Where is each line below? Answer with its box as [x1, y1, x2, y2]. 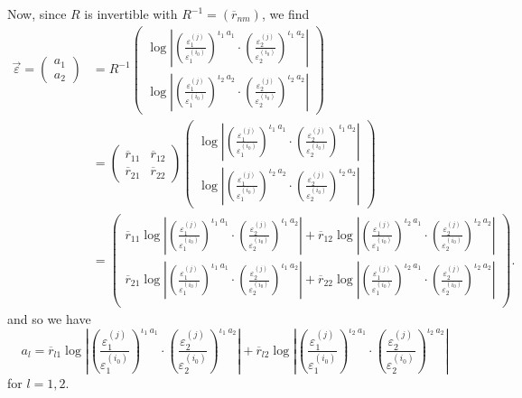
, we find [261, 5, 310, 23]
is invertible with [84, 5, 178, 23]
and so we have [7, 310, 91, 329]
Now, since [7, 5, 67, 23]
